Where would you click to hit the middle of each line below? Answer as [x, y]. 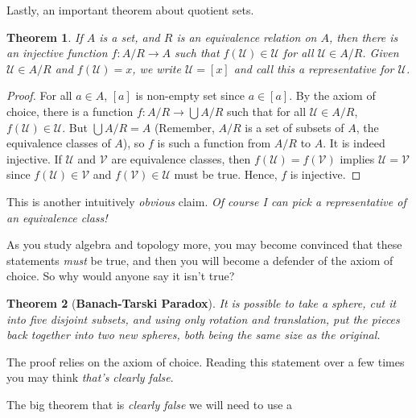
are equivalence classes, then [181, 158]
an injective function [57, 53]
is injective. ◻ [325, 174]
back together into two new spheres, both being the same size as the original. [194, 335]
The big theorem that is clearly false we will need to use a [150, 404]
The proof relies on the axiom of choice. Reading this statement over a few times [206, 361]
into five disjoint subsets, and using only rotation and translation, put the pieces [203, 319]
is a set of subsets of [294, 127]
